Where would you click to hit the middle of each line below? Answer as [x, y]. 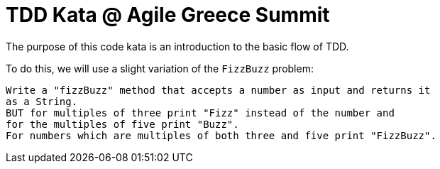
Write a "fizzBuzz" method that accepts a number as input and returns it [218, 90]
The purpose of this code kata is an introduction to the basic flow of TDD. [177, 46]
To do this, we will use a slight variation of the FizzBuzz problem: [160, 68]
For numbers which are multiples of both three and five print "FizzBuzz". [221, 135]
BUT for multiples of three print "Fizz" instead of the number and [200, 113]
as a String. [42, 101]
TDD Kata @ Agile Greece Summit [168, 15]
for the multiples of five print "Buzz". [122, 124]
